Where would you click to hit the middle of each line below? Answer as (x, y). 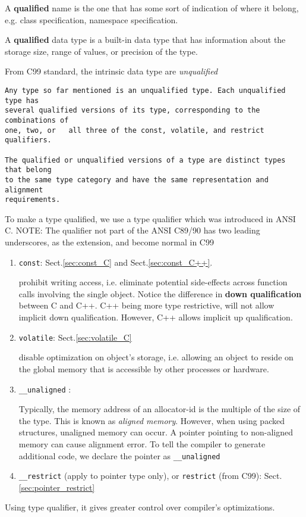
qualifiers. (28, 140)
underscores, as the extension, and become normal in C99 (109, 242)
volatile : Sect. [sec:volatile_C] (75, 337)
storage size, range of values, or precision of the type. (101, 51)
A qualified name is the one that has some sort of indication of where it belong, (152, 8)
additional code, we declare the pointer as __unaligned (119, 455)
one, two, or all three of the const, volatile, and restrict (135, 130)
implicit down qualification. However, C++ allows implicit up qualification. (156, 317)
